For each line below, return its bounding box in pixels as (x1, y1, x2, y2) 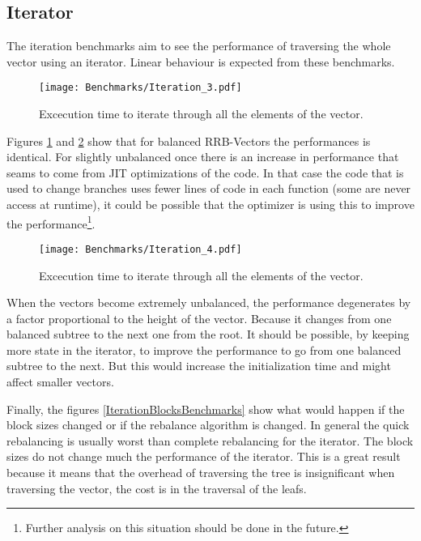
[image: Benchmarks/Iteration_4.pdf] (39, 243, 242, 255)
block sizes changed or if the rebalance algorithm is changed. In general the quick (6, 416, 410, 433)
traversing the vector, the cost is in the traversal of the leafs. (6, 479, 307, 496)
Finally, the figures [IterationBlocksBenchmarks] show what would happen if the (6, 400, 405, 417)
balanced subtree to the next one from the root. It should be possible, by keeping (6, 326, 410, 343)
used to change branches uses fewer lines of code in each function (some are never (6, 180, 411, 197)
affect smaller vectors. (6, 373, 114, 390)
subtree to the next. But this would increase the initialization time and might (6, 357, 391, 374)
